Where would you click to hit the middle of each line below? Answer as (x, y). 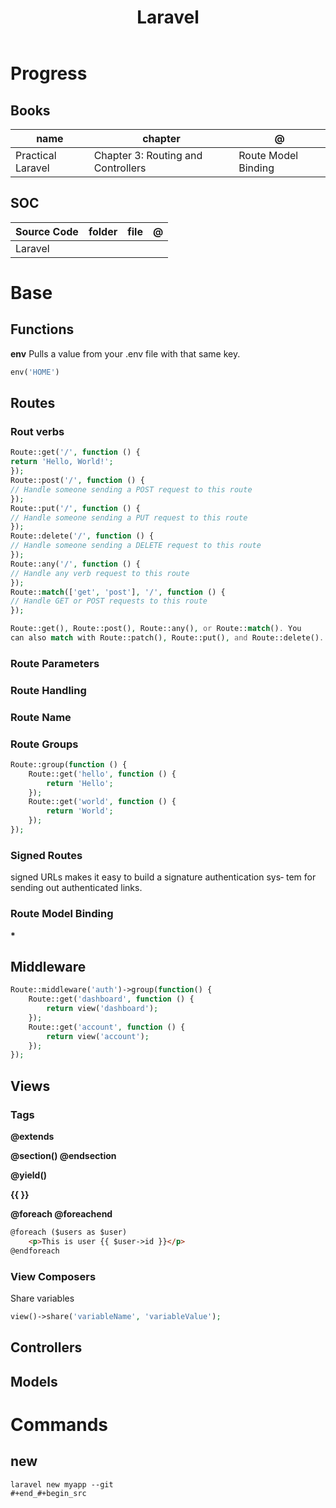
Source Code (47, 231)
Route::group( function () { (69, 764)
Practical (36, 155)
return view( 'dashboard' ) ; (102, 1009)
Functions (42, 329)
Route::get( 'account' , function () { (107, 1027)
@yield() (28, 1175)
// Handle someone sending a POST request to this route (131, 489)
